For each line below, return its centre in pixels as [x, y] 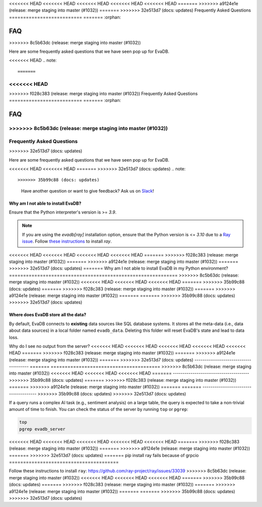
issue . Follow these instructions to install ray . [67, 241]
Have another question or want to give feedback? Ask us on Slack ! [88, 191]
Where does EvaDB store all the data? [48, 315]
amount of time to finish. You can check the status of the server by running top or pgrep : [99, 409]
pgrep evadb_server [42, 429]
